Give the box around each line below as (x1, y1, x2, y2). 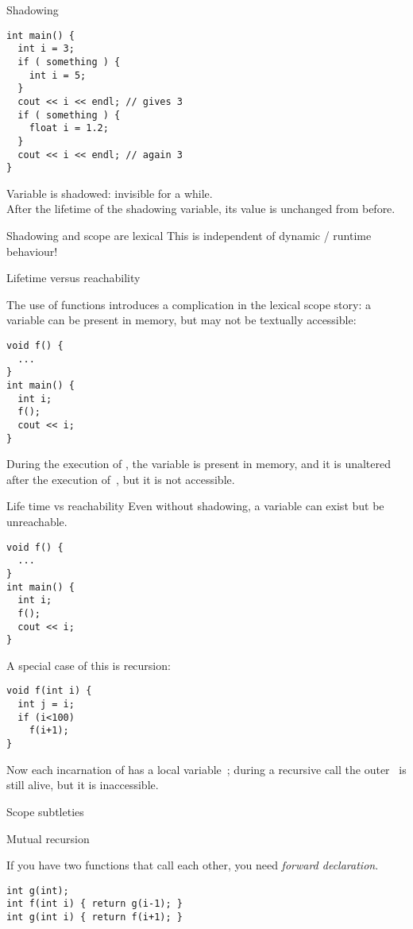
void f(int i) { (6, 685, 92, 697)
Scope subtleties (6, 803, 84, 819)
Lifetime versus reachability (6, 269, 141, 286)
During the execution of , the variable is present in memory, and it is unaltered (6, 455, 392, 472)
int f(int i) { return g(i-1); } (6, 898, 183, 910)
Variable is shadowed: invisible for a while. (6, 184, 213, 201)
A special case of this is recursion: (6, 656, 171, 673)
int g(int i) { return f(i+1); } (6, 912, 183, 923)
